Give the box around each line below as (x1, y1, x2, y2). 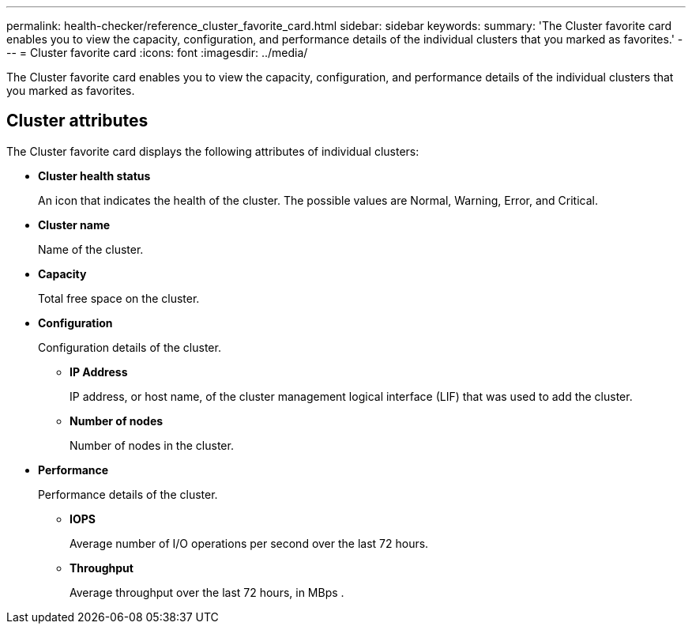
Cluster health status (38, 168, 151, 183)
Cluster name (38, 217, 111, 232)
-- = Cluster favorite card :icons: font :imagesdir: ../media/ (6, 46, 308, 59)
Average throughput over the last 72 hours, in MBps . (70, 585, 344, 599)
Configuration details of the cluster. (38, 340, 221, 354)
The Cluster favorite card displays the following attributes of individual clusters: (6, 144, 419, 158)
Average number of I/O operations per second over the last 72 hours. (70, 536, 429, 550)
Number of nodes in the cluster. (70, 438, 234, 452)
